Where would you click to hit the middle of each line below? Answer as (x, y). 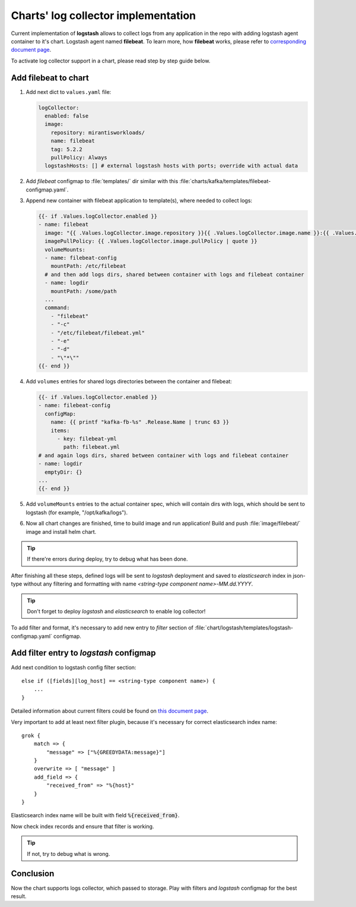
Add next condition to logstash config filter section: (74, 667)
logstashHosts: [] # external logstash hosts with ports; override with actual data (171, 166)
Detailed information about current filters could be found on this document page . (110, 711)
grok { (31, 735)
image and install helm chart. (61, 531)
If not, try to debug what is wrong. (69, 854)
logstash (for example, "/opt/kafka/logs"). (77, 512)
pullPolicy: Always (79, 157)
